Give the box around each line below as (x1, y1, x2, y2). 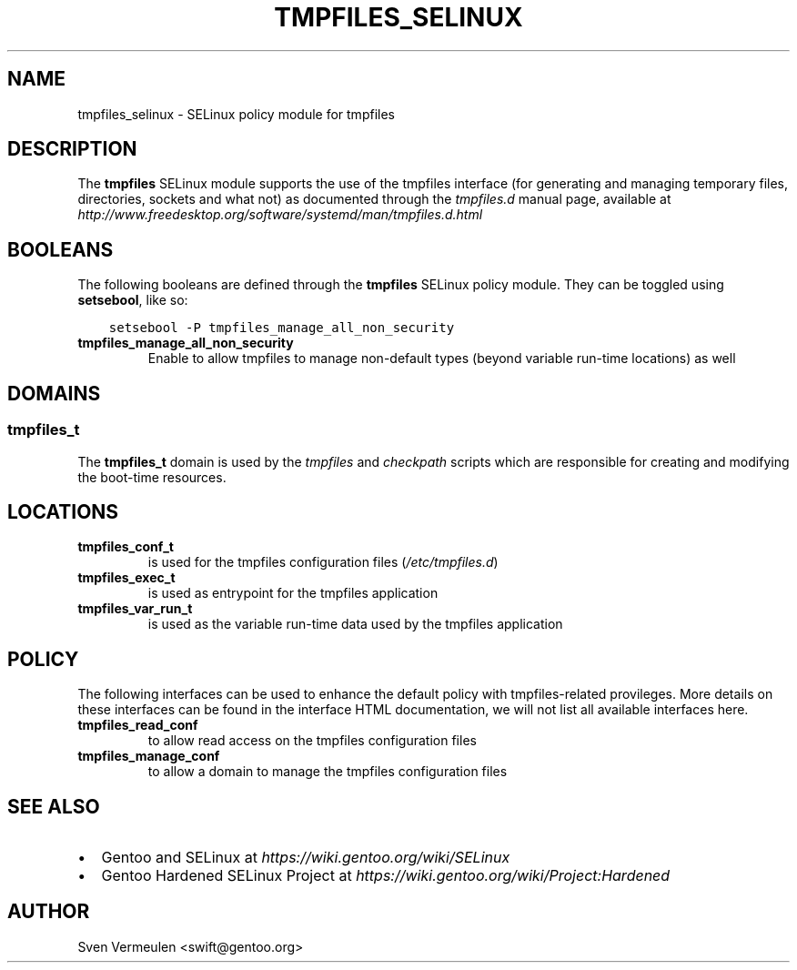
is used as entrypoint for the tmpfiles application (147, 585, 439, 601)
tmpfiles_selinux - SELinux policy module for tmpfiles (77, 106, 395, 122)
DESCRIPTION (7, 137, 137, 161)
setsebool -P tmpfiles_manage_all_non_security (108, 320, 455, 336)
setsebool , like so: (77, 292, 188, 308)
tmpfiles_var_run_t (77, 601, 193, 617)
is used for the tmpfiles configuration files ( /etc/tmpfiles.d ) (147, 554, 499, 571)
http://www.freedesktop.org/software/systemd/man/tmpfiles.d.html (77, 207, 483, 223)
